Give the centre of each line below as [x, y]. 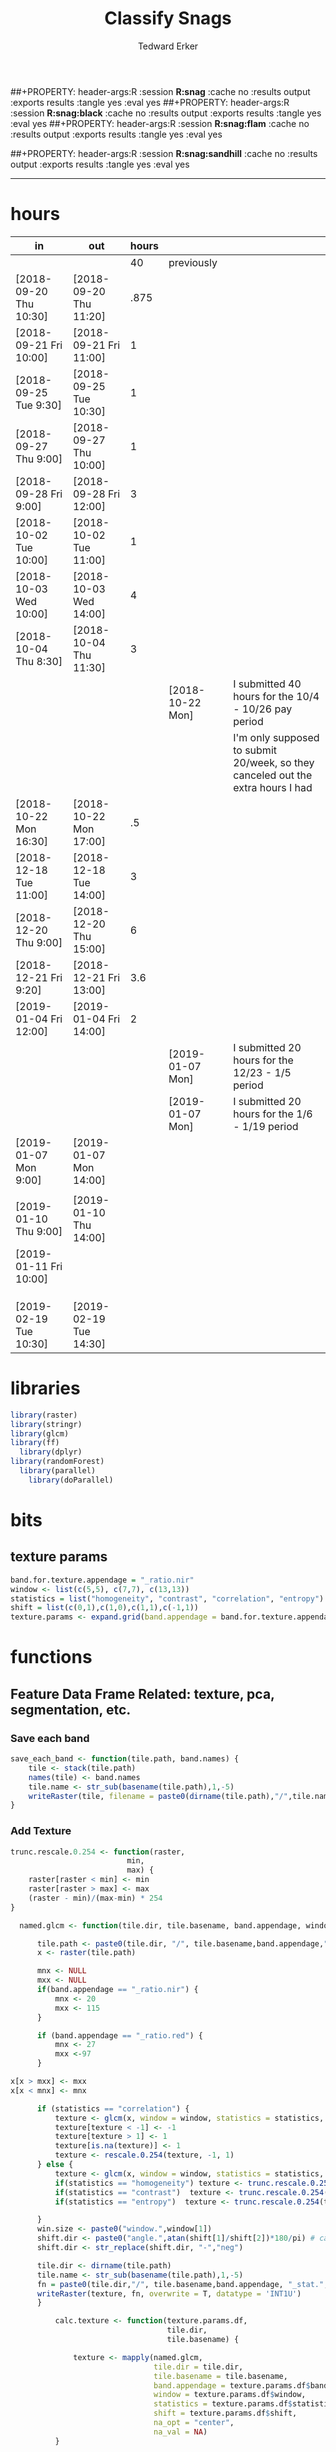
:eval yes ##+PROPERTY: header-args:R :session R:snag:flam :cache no [160, 123]
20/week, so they [274, 762]
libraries [45, 1388]
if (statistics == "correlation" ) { [113, 2108]
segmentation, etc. [71, 1709]
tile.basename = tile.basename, [220, 2376]
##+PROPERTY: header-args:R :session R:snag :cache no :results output [160, 91]
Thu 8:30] [39, 661]
